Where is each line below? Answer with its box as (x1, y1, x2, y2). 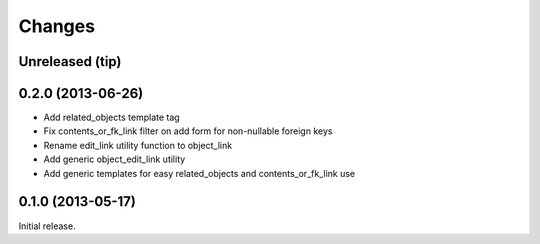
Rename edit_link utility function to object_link (43, 139, 233, 151)
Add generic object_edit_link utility (43, 153, 186, 165)
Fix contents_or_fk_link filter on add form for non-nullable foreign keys (43, 125, 333, 137)
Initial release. (18, 220, 76, 232)
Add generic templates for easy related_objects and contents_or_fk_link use (43, 167, 355, 179)
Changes (18, 15, 95, 37)
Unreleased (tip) (18, 53, 122, 70)
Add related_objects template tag (43, 111, 180, 124)
